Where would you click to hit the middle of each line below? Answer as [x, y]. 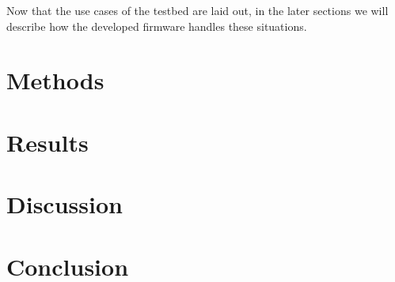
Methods [55, 80]
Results [47, 142]
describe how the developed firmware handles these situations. [157, 26]
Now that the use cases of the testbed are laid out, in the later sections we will [197, 10]
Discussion [65, 204]
